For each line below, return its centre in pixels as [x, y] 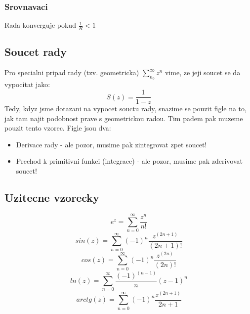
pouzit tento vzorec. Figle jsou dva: [58, 128]
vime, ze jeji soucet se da [203, 72]
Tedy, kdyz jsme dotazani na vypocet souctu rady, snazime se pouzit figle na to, [125, 109]
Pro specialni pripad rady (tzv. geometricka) [72, 72]
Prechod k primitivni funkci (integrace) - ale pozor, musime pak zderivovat [129, 161]
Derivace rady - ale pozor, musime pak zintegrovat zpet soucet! [111, 144]
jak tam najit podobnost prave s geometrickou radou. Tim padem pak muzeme [124, 118]
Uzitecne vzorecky [52, 198]
